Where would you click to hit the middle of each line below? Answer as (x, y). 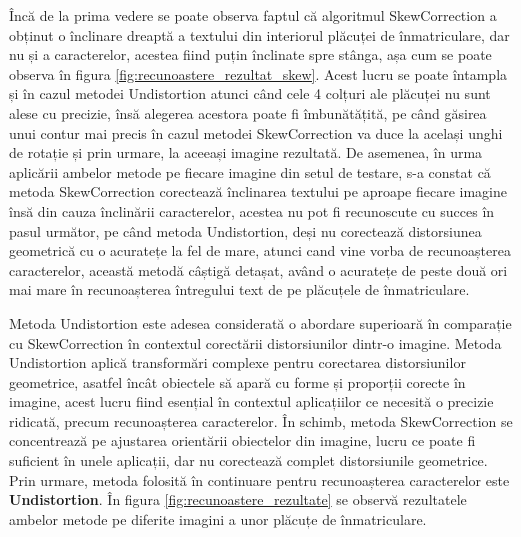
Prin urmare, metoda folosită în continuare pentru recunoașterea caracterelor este (259, 479)
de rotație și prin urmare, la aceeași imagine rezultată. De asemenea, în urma (246, 152)
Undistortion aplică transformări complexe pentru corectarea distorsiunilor (237, 362)
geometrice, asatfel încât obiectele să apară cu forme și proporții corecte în (237, 381)
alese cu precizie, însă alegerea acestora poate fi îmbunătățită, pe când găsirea (248, 112)
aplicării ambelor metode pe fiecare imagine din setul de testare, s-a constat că (250, 171)
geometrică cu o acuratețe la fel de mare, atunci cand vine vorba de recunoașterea (260, 250)
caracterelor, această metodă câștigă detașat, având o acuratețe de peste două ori (258, 269)
